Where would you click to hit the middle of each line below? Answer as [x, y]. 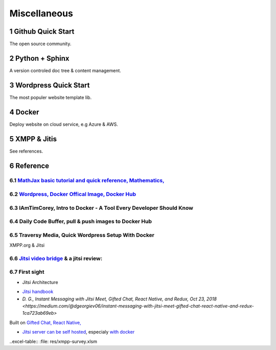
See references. [26, 151]
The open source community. [40, 44]
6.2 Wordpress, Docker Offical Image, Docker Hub [73, 194]
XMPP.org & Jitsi [27, 245]
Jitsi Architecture [40, 282]
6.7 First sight [27, 272]
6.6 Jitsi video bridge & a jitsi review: [56, 258]
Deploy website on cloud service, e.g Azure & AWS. [64, 124]
